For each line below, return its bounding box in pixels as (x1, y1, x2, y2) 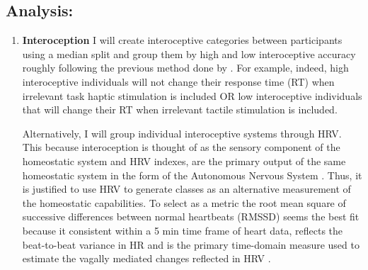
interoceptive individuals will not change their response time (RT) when (22, 74, 335, 89)
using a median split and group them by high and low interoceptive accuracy (22, 46, 356, 61)
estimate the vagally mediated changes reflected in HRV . (22, 251, 271, 266)
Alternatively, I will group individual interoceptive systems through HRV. (22, 125, 342, 140)
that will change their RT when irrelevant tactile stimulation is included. (22, 102, 338, 117)
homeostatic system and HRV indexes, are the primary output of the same (22, 153, 346, 168)
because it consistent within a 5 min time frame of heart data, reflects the (22, 223, 343, 237)
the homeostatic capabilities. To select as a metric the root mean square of (22, 195, 346, 210)
